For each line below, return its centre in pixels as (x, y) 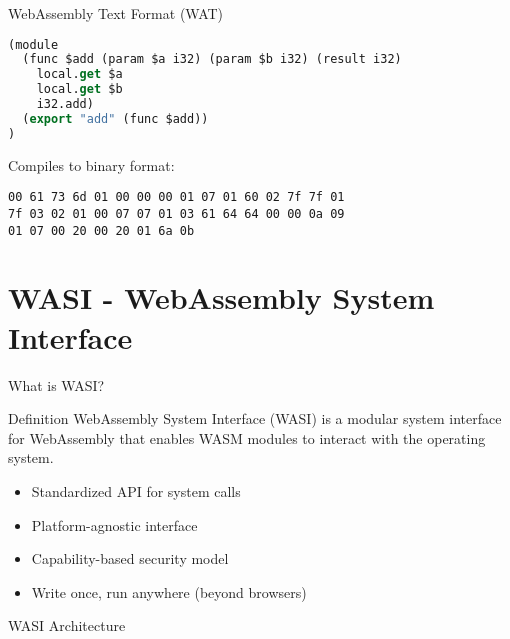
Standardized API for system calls (136, 490)
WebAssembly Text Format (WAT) (116, 13)
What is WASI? (56, 384)
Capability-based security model (130, 558)
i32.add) (65, 104)
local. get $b (79, 89)
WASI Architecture (67, 625)
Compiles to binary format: (91, 164)
